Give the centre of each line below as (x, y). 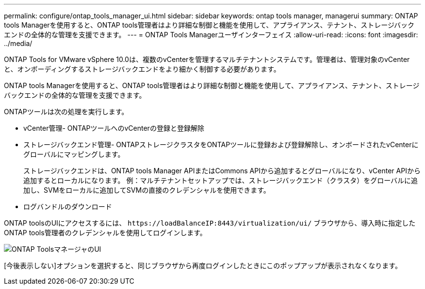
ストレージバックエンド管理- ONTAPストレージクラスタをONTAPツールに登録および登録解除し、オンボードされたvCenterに (221, 144)
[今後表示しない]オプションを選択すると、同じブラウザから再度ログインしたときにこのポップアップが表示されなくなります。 (203, 266)
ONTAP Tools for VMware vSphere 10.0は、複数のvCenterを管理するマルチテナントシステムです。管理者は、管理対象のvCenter (207, 59)
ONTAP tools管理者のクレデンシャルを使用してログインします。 (105, 233)
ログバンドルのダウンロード (68, 206)
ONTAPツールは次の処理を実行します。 (66, 112)
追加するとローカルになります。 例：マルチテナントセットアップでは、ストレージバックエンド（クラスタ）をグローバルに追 (221, 180)
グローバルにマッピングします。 (74, 154)
